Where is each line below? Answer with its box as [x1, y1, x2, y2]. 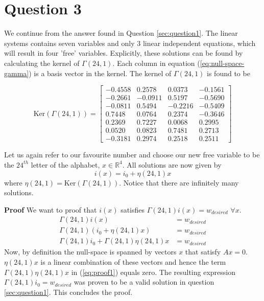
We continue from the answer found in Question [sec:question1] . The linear [4, 28, 238, 38]
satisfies [121, 204, 145, 215]
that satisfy [185, 246, 221, 257]
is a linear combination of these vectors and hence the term [40, 256, 226, 267]
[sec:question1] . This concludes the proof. [4, 286, 133, 297]
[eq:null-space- [200, 57, 245, 68]
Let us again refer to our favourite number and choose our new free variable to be [4, 149, 260, 160]
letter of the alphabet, [31, 159, 100, 170]
